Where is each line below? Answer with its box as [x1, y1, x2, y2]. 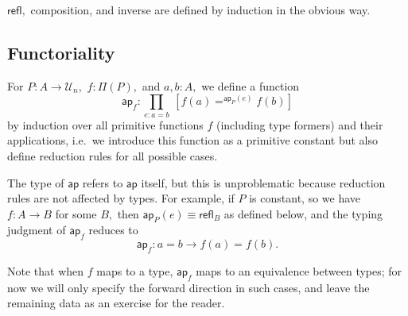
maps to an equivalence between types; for [196, 263, 402, 279]
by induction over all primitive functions [7, 116, 204, 133]
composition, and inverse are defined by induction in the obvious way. [30, 2, 371, 17]
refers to [82, 174, 123, 191]
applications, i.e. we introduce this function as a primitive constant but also [7, 132, 378, 148]
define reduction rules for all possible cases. [7, 147, 218, 164]
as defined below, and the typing [223, 205, 383, 222]
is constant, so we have [249, 190, 361, 206]
